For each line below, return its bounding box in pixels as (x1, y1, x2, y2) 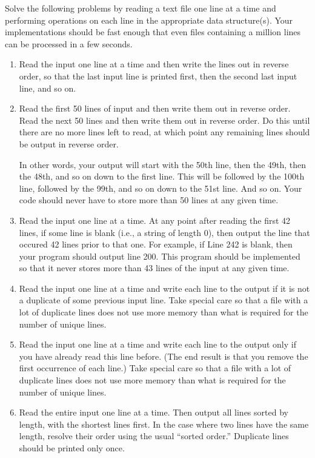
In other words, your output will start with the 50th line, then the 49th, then (19, 158, 307, 170)
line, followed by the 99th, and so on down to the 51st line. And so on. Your (19, 181, 302, 194)
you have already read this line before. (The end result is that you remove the (19, 349, 308, 362)
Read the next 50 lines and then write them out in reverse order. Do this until (19, 113, 310, 126)
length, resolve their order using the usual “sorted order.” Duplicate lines (19, 429, 289, 442)
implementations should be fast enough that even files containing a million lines (5, 25, 301, 38)
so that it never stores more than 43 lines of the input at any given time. (19, 261, 290, 274)
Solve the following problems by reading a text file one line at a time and (5, 2, 276, 14)
